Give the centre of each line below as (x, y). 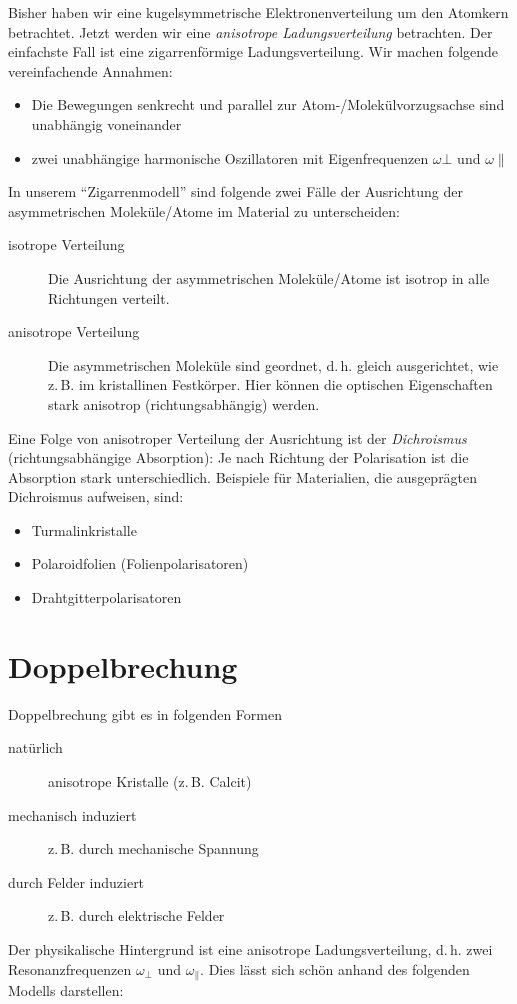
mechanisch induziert (72, 814)
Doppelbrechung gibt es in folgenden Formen (145, 713)
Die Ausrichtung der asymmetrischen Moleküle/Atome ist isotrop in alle (269, 277)
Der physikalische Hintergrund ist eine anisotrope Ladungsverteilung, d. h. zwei (250, 948)
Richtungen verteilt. (109, 297)
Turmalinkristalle (84, 529)
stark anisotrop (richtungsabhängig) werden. (184, 403)
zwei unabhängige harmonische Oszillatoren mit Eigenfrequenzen (230, 157)
